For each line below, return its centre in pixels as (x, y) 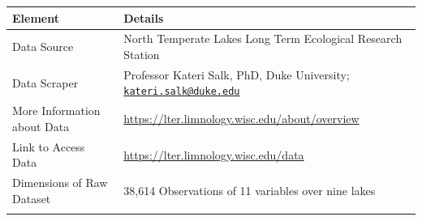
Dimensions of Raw (60, 183)
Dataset (32, 198)
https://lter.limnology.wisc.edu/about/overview (241, 119)
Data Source (43, 47)
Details (144, 17)
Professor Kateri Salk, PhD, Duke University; (237, 74)
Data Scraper (45, 82)
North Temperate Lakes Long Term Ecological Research (263, 38)
